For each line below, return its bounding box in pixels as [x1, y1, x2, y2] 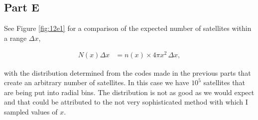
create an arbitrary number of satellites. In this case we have [4, 77, 189, 88]
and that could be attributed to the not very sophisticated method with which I [4, 97, 248, 107]
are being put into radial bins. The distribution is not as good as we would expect [4, 87, 255, 97]
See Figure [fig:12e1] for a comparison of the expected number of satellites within [4, 23, 252, 33]
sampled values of [4, 106, 58, 117]
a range [4, 32, 27, 43]
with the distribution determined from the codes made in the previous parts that [4, 67, 251, 78]
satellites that [203, 77, 245, 88]
